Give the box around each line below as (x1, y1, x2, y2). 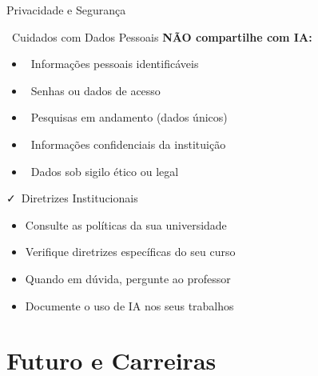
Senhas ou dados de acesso (30, 82, 161, 98)
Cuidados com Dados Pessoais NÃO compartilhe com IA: (11, 28, 312, 45)
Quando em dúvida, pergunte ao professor (25, 270, 231, 286)
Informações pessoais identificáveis (30, 55, 199, 72)
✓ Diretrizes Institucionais (6, 190, 138, 206)
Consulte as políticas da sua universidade (25, 216, 227, 233)
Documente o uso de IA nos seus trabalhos (25, 297, 234, 314)
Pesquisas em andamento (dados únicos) (30, 109, 228, 126)
